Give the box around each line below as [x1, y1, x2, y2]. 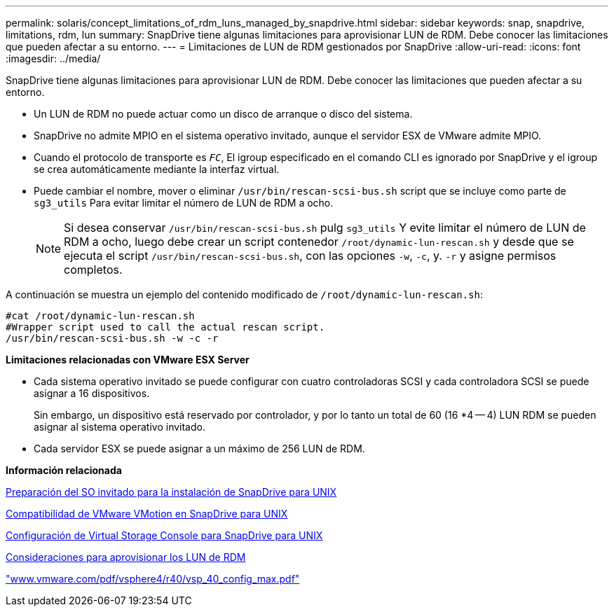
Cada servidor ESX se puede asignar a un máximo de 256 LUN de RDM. [34, 443, 365, 454]
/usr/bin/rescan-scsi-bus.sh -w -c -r [6, 333, 219, 344]
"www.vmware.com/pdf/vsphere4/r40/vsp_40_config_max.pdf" [6, 573, 300, 585]
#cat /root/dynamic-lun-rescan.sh [6, 310, 195, 321]
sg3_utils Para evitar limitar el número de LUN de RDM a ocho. [34, 197, 334, 209]
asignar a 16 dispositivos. [34, 387, 150, 399]
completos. [64, 263, 123, 277]
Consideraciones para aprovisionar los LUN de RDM [6, 551, 246, 563]
